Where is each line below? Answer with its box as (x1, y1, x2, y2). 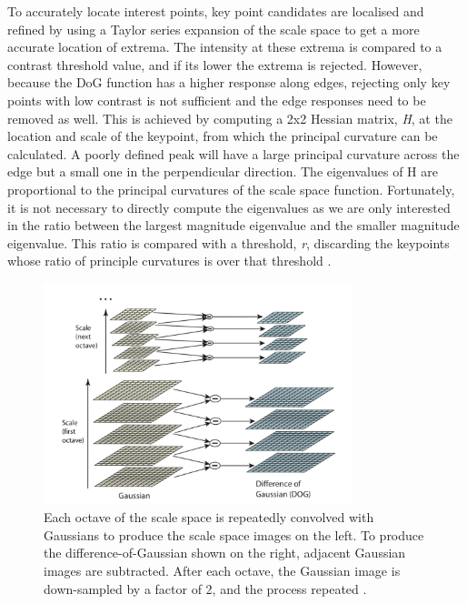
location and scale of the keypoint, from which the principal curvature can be (7, 126, 438, 146)
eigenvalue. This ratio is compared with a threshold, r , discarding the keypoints (7, 233, 450, 252)
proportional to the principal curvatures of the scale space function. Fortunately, (7, 179, 455, 198)
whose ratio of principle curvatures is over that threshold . (7, 251, 332, 270)
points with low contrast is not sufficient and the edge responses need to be (7, 90, 426, 109)
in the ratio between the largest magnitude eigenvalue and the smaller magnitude (7, 216, 460, 235)
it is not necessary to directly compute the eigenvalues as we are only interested (7, 197, 451, 216)
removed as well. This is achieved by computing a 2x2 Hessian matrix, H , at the (7, 108, 452, 127)
